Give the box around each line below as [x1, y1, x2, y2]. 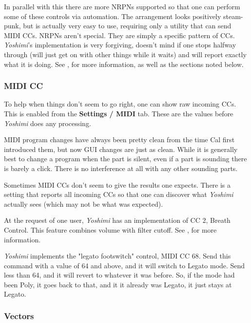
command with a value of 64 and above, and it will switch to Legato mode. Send [4, 260, 245, 270]
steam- [223, 11, 243, 21]
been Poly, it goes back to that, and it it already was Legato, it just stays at [4, 279, 232, 289]
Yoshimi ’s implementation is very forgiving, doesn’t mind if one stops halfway [4, 40, 236, 50]
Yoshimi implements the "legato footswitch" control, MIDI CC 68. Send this [4, 251, 231, 261]
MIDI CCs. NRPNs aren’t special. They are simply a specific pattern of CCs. [4, 30, 235, 40]
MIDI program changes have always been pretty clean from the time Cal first [4, 134, 235, 145]
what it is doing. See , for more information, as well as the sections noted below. [4, 59, 244, 69]
